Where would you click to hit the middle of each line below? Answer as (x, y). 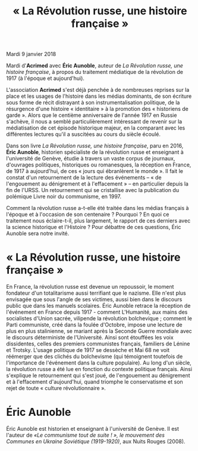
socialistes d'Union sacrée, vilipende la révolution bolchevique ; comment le (99, 319)
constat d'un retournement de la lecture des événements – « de (84, 178)
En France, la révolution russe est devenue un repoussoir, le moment (90, 287)
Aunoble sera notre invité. (38, 233)
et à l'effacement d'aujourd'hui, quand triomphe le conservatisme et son (95, 382)
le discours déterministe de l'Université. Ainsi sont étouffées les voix (90, 338)
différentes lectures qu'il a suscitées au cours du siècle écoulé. (83, 134)
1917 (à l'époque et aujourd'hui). (45, 78)
